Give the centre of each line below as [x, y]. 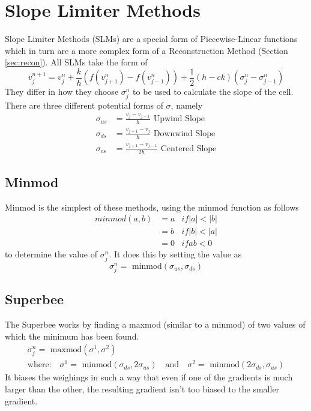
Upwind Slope [179, 119]
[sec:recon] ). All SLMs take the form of [76, 62]
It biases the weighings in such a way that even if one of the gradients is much [149, 377]
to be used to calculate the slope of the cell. [213, 91]
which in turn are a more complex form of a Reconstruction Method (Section [146, 50]
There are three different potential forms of [84, 105]
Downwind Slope [184, 133]
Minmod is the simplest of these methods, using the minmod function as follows [152, 207]
